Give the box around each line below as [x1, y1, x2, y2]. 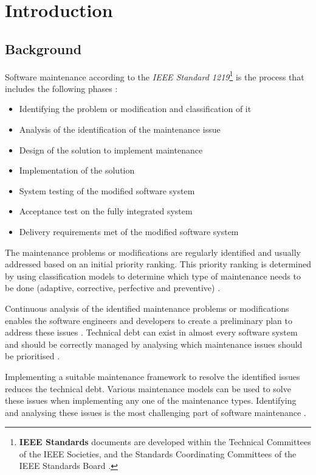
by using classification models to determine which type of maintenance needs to [5, 269, 301, 282]
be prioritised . [5, 350, 60, 362]
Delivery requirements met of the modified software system [19, 225, 239, 237]
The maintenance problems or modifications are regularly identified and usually [5, 245, 301, 258]
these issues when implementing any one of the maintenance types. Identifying [5, 394, 297, 407]
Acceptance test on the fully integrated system [19, 205, 193, 217]
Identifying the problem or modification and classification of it [19, 102, 252, 115]
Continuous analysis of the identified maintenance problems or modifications [5, 301, 289, 314]
